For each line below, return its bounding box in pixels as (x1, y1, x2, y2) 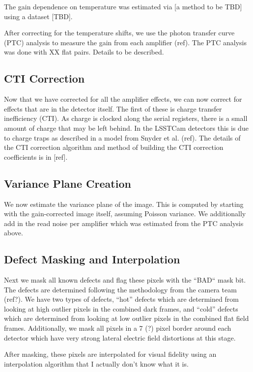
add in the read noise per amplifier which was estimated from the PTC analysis (4, 218, 244, 228)
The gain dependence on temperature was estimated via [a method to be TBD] (4, 1, 242, 11)
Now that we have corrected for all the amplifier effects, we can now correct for (4, 94, 242, 104)
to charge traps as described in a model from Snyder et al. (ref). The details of (4, 132, 241, 143)
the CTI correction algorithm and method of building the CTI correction (4, 142, 224, 152)
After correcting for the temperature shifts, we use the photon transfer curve (4, 28, 235, 38)
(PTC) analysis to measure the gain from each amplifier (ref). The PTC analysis (4, 37, 247, 47)
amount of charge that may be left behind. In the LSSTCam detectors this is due (4, 122, 249, 133)
